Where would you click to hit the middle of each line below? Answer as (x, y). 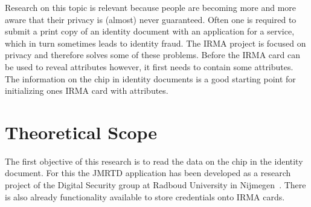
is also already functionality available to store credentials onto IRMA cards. (145, 196)
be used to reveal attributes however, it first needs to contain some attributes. (149, 66)
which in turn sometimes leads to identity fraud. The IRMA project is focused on (155, 43)
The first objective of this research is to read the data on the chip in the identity (154, 161)
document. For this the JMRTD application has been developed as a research (148, 173)
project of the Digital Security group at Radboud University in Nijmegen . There (155, 185)
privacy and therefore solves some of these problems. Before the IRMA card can (153, 55)
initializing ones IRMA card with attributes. (87, 90)
